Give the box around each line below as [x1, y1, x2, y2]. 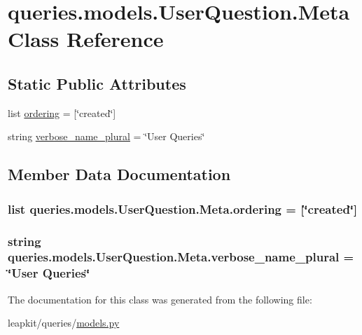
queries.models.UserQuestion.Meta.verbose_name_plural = [8, 248, 354, 266]
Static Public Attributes [8, 72, 186, 94]
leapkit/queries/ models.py [8, 315, 120, 330]
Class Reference [8, 25, 164, 53]
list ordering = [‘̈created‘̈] [8, 105, 116, 120]
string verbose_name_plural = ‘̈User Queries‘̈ [8, 129, 205, 144]
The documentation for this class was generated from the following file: [8, 292, 312, 306]
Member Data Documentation [8, 163, 231, 185]
